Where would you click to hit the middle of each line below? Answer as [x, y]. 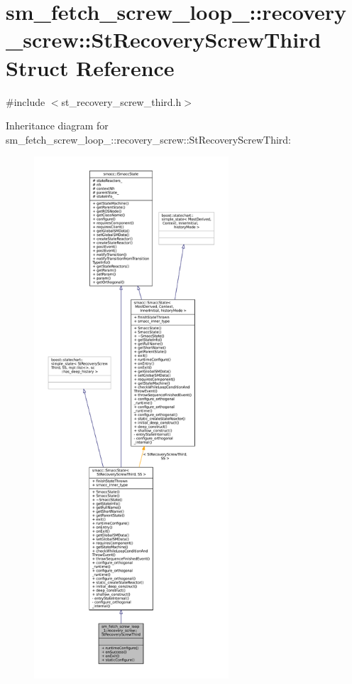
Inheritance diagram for [57, 125]
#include [26, 101]
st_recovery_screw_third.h [121, 101]
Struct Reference [90, 67]
